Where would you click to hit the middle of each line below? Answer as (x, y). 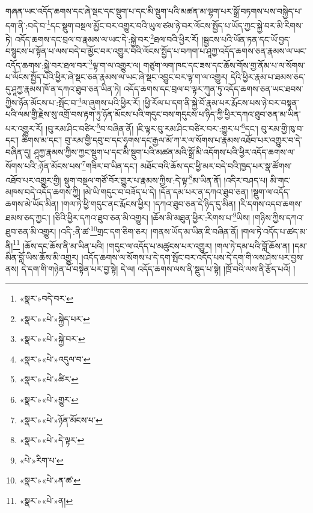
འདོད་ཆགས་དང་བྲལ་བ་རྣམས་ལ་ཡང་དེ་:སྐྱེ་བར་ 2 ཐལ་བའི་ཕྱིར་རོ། (107, 38)
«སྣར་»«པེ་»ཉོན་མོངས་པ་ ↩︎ (61, 419)
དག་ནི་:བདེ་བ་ (26, 25)
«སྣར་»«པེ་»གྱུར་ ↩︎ (49, 399)
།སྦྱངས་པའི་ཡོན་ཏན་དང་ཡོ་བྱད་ (246, 39)
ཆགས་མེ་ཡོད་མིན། (32, 203)
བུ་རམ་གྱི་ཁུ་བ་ (282, 128)
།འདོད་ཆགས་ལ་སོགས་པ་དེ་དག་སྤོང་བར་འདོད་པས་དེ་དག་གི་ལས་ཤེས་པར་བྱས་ (193, 257)
